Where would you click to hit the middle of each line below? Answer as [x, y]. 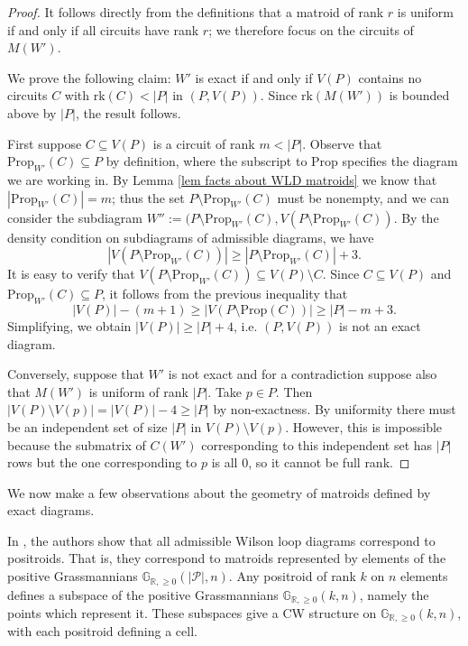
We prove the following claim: [89, 77]
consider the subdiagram [75, 217]
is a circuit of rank [204, 143]
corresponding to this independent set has [317, 444]
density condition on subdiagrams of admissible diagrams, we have [191, 237]
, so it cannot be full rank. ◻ [329, 462]
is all [225, 462]
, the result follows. [128, 112]
